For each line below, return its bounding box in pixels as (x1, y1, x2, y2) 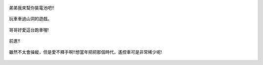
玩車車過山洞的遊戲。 (9, 16, 52, 22)
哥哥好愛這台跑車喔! (9, 27, 49, 32)
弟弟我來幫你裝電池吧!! (9, 5, 55, 11)
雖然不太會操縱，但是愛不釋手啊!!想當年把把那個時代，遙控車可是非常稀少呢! (9, 49, 163, 55)
